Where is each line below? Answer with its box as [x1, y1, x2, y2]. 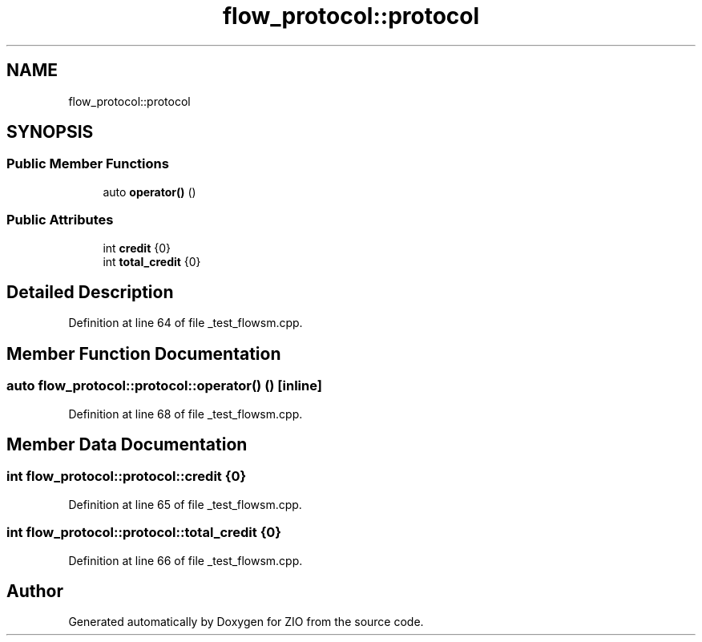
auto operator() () [103, 184, 196, 199]
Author [6, 581, 63, 602]
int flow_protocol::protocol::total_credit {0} [6, 524, 282, 541]
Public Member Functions [6, 155, 169, 172]
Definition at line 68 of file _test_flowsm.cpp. [68, 406, 303, 421]
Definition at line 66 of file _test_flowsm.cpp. [68, 553, 303, 567]
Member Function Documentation [6, 343, 281, 364]
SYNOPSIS [6, 122, 94, 143]
